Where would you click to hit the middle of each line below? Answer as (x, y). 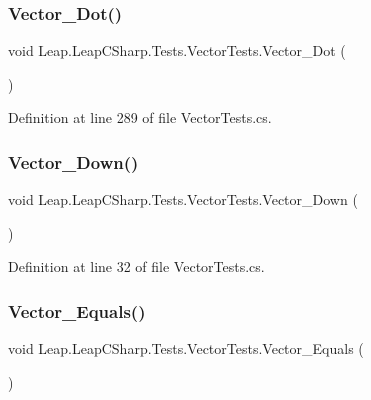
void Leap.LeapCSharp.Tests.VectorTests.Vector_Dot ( (177, 50)
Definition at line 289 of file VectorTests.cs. (140, 117)
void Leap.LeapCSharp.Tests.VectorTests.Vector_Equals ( (186, 348)
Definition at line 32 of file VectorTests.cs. (136, 266)
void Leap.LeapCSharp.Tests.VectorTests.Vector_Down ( (183, 199)
